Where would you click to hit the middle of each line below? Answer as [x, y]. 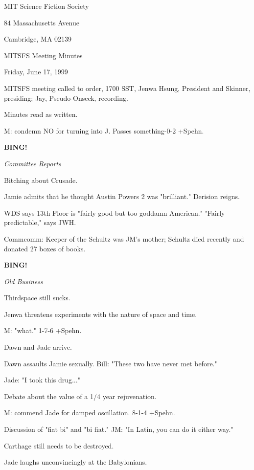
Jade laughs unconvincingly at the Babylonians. [76, 462]
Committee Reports [33, 163]
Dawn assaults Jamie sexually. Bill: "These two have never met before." [111, 363]
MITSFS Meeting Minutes [43, 55]
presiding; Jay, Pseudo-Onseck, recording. [66, 98]
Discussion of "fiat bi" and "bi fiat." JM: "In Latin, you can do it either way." [119, 429]
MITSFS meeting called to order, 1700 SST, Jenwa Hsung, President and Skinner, [127, 88]
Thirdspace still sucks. [37, 298]
